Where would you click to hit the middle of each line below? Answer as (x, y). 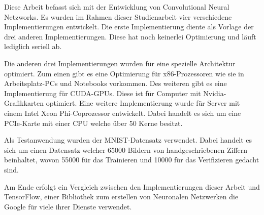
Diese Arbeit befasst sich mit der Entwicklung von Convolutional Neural (117, 7)
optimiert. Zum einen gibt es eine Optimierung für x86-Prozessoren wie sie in (124, 73)
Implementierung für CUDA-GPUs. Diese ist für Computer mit (103, 93)
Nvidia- (215, 93)
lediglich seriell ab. (33, 46)
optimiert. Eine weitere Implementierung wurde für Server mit (143, 103)
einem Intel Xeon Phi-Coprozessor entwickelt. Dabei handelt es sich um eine (123, 113)
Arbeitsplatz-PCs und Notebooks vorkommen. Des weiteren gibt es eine (115, 83)
